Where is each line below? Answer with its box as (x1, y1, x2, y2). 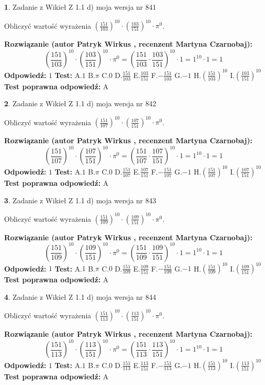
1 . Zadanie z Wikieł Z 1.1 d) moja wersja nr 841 (4, 2, 157, 12)
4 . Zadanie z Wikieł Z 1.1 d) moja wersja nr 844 (4, 291, 157, 302)
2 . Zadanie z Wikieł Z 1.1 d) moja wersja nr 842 (4, 98, 157, 109)
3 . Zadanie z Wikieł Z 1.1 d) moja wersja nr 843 (4, 195, 157, 205)
